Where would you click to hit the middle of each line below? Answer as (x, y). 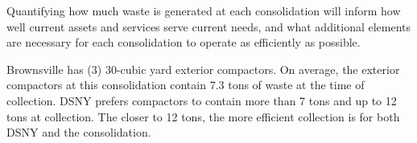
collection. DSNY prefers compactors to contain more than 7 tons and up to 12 (202, 100)
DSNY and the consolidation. (79, 132)
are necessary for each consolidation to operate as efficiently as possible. (184, 42)
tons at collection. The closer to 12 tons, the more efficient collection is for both (203, 116)
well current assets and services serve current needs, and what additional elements (209, 26)
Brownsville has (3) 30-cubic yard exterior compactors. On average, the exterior (203, 69)
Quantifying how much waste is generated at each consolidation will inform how (204, 10)
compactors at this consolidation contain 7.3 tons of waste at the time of (186, 85)
